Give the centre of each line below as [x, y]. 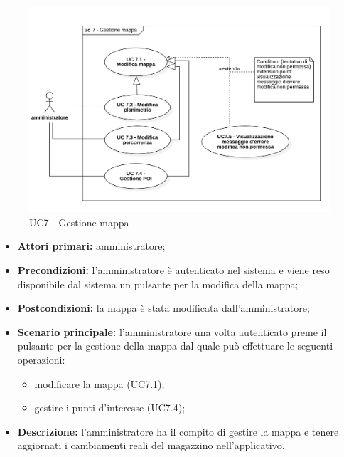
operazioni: [41, 359]
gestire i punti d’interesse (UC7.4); [110, 408]
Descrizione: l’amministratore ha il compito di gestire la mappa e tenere [178, 431]
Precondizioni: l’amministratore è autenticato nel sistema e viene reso [173, 270]
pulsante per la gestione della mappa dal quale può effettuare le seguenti [175, 346]
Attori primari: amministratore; [91, 246]
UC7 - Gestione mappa [79, 222]
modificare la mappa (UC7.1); [100, 383]
